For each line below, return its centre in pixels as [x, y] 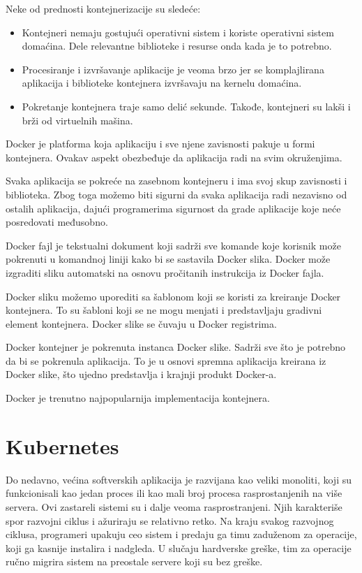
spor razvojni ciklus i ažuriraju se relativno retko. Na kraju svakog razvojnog [170, 520]
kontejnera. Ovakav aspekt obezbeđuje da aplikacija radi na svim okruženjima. [174, 157]
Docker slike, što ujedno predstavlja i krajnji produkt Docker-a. [141, 374]
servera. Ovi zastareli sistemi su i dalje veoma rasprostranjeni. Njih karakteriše [174, 506]
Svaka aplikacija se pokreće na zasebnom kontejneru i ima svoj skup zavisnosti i [176, 181]
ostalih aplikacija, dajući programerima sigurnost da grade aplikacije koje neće [173, 208]
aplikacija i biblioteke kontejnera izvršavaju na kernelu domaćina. [162, 83]
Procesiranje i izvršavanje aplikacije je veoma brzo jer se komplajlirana [173, 69]
